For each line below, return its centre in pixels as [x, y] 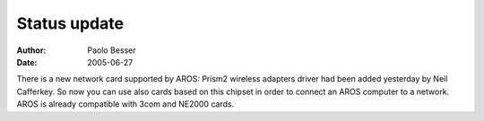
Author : [31, 50]
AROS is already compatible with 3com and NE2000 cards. [125, 104]
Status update [70, 23]
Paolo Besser [112, 50]
